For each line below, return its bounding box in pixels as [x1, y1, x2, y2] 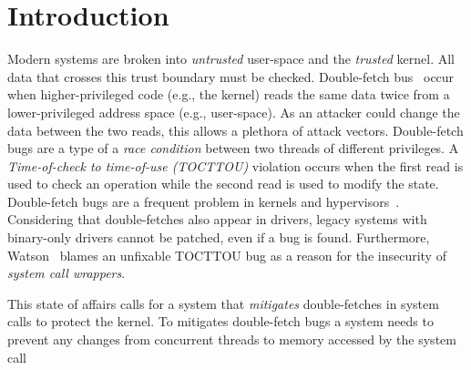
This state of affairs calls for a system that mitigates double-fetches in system [7, 293, 439, 313]
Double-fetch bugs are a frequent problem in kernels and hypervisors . [7, 191, 400, 211]
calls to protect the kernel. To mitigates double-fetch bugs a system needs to [7, 312, 434, 331]
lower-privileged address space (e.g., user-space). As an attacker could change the [7, 102, 460, 121]
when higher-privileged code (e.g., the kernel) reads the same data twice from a [7, 85, 450, 104]
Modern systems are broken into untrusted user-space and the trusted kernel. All [7, 49, 455, 68]
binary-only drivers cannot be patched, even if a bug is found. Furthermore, [7, 228, 430, 247]
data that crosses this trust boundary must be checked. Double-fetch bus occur [7, 67, 455, 86]
